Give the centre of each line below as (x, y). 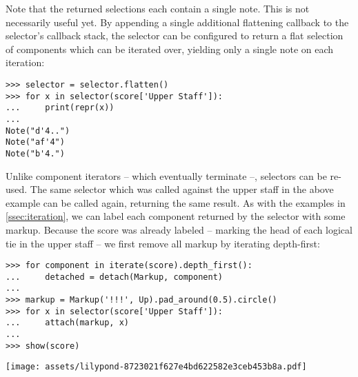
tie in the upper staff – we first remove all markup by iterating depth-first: (163, 243)
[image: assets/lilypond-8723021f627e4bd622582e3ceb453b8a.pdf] (156, 367)
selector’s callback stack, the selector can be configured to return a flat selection (175, 35)
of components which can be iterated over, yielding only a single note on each (170, 49)
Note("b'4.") (35, 153)
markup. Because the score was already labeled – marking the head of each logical (179, 229)
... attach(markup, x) (67, 323)
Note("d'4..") (38, 131)
